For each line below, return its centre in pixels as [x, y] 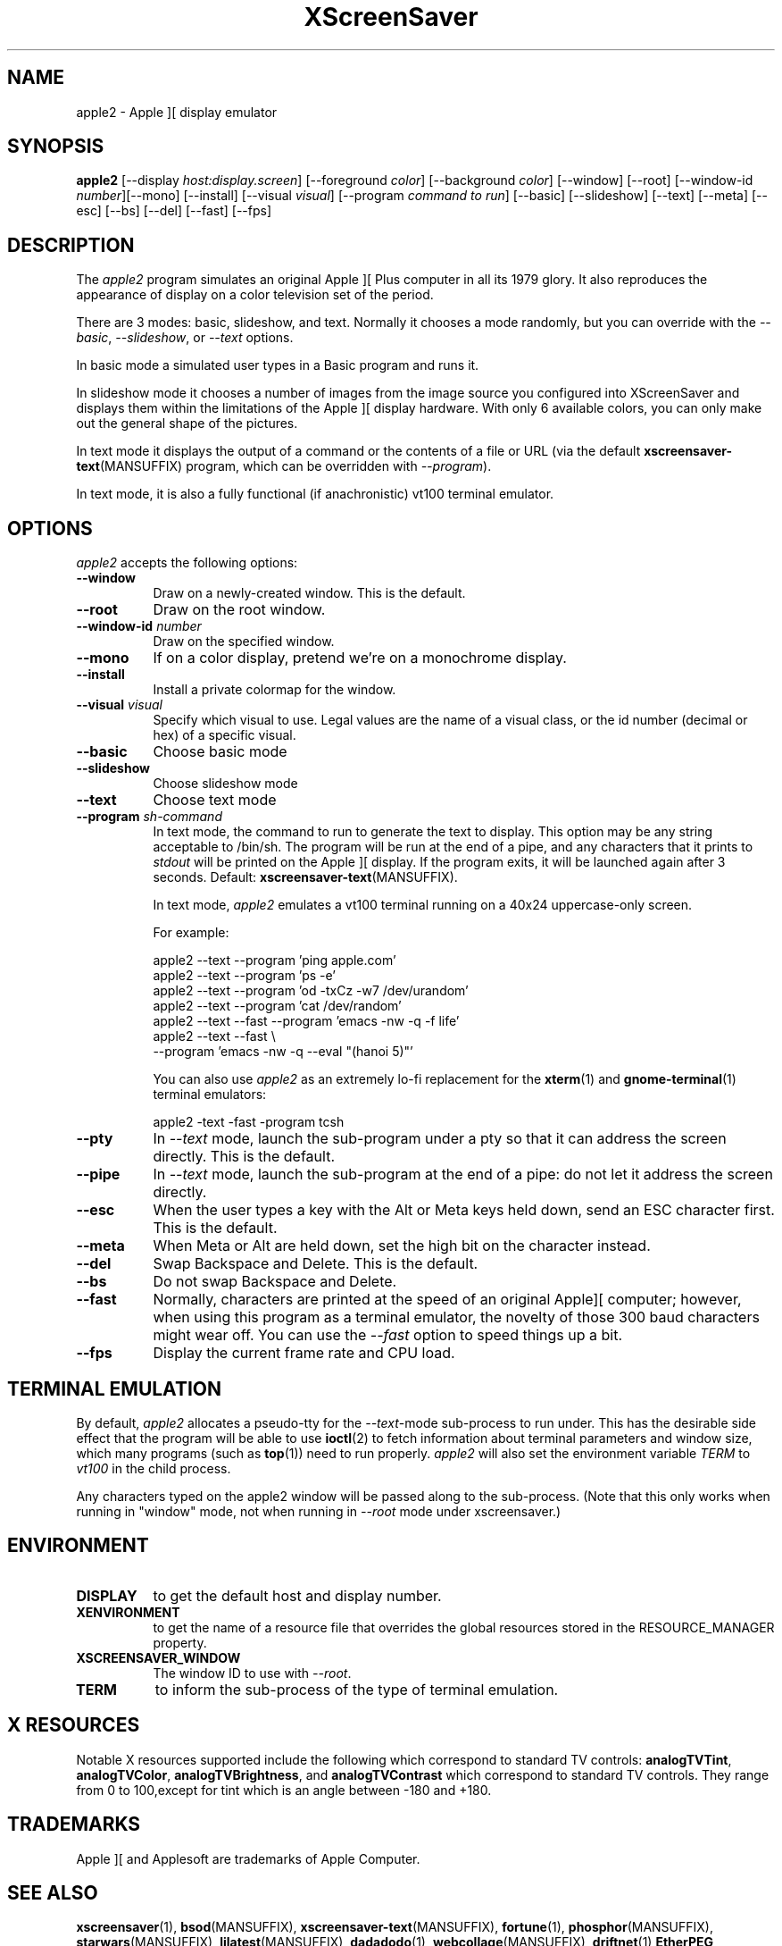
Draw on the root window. [239, 610]
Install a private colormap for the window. [275, 690]
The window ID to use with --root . [252, 1673]
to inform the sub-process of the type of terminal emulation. [357, 1689]
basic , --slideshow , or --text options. [185, 338]
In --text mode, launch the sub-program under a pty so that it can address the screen [440, 1139]
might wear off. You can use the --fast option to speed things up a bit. [387, 1335]
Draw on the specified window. [244, 642]
